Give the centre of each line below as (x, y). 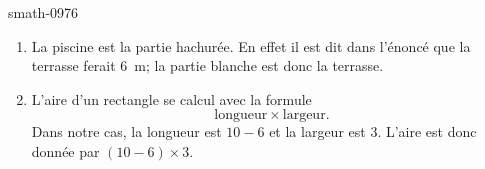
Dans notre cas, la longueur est (126, 131)
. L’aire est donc (427, 131)
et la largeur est (317, 131)
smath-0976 (43, 12)
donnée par (65, 150)
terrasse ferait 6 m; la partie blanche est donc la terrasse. (207, 65)
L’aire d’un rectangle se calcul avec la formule (171, 98)
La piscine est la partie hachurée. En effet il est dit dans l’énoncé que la (251, 45)
